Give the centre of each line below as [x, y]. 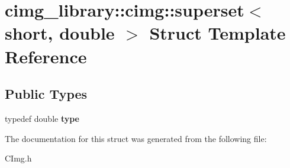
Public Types [46, 94]
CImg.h [18, 158]
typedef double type [42, 118]
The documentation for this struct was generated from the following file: [136, 138]
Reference [46, 56]
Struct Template [217, 33]
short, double [60, 33]
